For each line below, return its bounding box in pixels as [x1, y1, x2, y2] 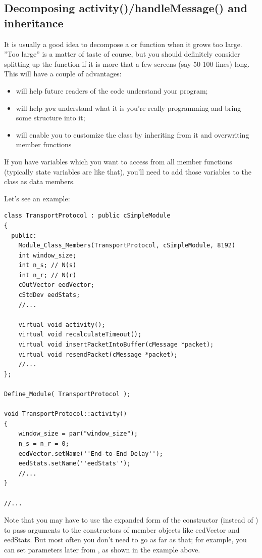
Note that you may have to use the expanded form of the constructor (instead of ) [4, 514, 258, 525]
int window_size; [18, 251, 77, 259]
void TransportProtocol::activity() [4, 410, 127, 418]
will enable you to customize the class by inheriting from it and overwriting [16, 129, 249, 140]
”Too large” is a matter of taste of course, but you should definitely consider [4, 49, 240, 59]
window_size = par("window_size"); [18, 430, 138, 438]
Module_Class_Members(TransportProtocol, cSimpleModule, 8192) [18, 242, 236, 249]
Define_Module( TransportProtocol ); [4, 391, 131, 398]
